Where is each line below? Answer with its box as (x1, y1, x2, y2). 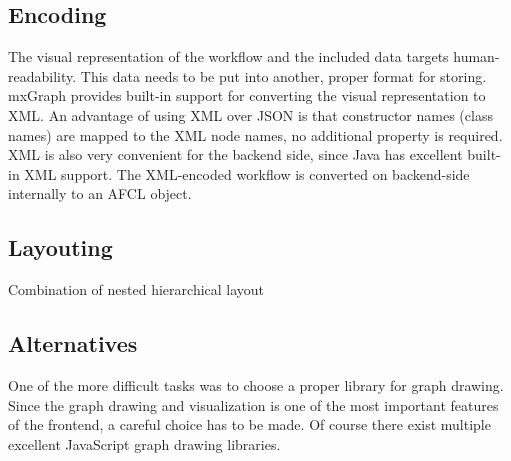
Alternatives (8, 328, 138, 359)
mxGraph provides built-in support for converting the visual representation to (8, 85, 486, 106)
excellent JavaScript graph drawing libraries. (8, 433, 281, 454)
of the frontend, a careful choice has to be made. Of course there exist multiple (8, 414, 491, 435)
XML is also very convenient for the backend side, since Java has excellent (8, 144, 463, 165)
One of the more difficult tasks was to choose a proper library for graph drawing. (8, 374, 504, 395)
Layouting (8, 232, 113, 263)
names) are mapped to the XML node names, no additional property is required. (8, 124, 503, 145)
